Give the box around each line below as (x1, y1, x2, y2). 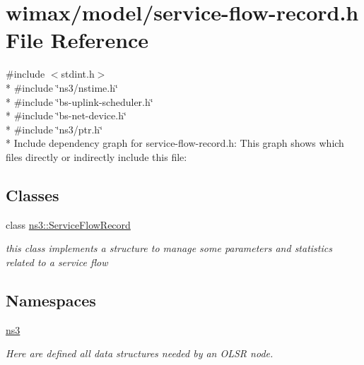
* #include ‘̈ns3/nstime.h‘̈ (6, 80, 118, 95)
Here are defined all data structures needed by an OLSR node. (6, 346, 274, 361)
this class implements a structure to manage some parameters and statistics (6, 241, 332, 256)
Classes (6, 184, 59, 205)
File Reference (6, 25, 149, 54)
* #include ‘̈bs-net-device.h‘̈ (6, 108, 127, 123)
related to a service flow (6, 254, 108, 269)
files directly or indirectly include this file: (6, 149, 187, 164)
